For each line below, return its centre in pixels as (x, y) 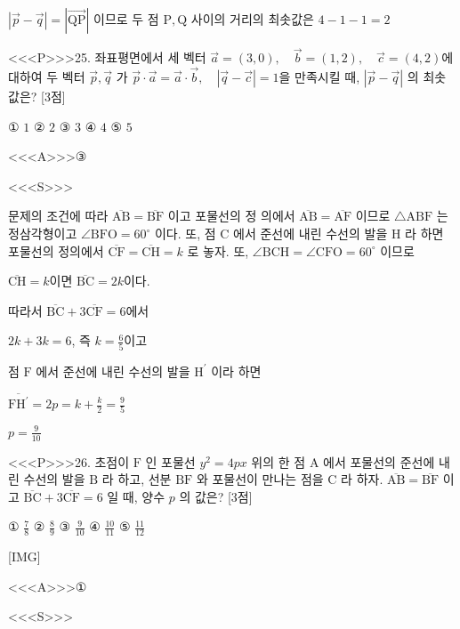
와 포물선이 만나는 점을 (260, 479)
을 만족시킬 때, (319, 77)
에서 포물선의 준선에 (379, 461)
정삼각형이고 (43, 233)
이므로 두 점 (126, 19)
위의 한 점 (278, 461)
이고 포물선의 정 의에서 (231, 216)
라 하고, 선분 (137, 479)
